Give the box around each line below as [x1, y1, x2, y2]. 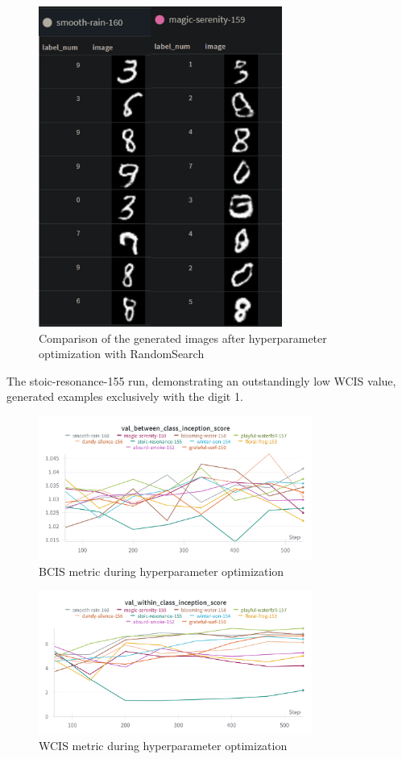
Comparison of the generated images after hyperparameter [39, 329, 327, 346]
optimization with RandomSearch [39, 345, 205, 362]
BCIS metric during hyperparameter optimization [39, 562, 284, 579]
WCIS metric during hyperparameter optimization [39, 737, 288, 754]
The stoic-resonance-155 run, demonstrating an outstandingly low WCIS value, [6, 372, 396, 389]
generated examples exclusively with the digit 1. [6, 388, 243, 405]
